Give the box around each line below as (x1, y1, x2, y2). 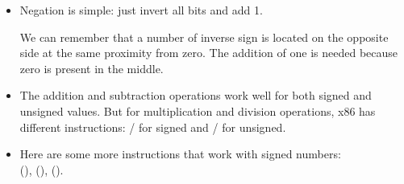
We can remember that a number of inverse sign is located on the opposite (19, 28, 389, 45)
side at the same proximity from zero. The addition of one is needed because (19, 44, 398, 61)
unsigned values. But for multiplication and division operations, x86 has (19, 102, 376, 119)
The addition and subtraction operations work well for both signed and (19, 87, 372, 104)
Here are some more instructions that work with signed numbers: (19, 145, 341, 162)
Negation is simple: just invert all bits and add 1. (19, 2, 263, 18)
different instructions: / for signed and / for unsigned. (19, 118, 286, 135)
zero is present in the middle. (19, 59, 164, 76)
